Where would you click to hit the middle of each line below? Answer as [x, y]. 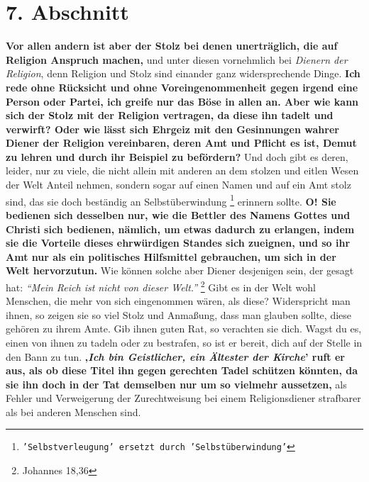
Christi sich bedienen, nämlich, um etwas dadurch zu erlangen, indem [180, 229]
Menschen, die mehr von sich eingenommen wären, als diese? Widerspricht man [178, 301]
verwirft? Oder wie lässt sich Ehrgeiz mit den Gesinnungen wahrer [172, 129]
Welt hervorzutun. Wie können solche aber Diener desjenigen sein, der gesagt [180, 270]
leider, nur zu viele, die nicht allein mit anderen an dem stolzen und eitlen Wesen [182, 170]
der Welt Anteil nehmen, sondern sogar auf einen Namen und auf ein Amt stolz [178, 185]
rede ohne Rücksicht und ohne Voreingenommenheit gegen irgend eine [182, 87]
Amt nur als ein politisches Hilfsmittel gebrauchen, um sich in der [171, 256]
